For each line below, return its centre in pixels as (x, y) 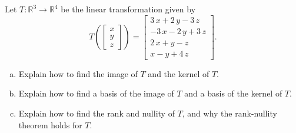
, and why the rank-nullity (230, 113)
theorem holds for (50, 124)
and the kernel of (179, 73)
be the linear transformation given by (128, 9)
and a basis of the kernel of (233, 93)
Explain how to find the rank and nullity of (97, 113)
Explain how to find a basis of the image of (96, 93)
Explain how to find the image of (78, 73)
